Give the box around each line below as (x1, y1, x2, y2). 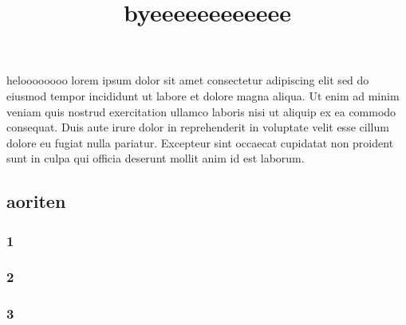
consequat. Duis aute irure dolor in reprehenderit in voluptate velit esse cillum (6, 119, 389, 135)
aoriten (6, 189, 66, 213)
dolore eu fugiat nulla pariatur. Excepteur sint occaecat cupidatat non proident (6, 134, 394, 151)
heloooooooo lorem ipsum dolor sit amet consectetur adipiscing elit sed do (6, 72, 369, 88)
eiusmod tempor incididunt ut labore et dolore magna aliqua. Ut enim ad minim (6, 87, 400, 104)
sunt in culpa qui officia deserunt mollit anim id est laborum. (6, 150, 305, 166)
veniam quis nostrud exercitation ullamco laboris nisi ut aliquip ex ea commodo (6, 103, 396, 119)
